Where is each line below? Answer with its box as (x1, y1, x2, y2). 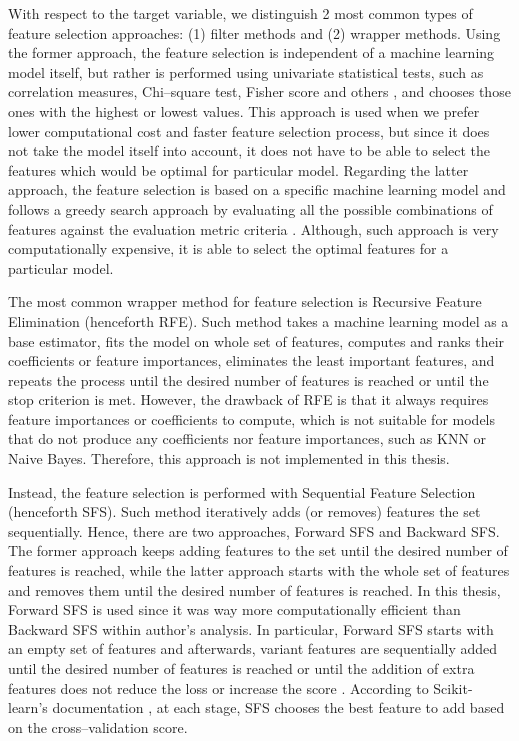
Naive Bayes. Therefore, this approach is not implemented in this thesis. (8, 448, 450, 469)
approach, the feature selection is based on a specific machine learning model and (8, 179, 506, 200)
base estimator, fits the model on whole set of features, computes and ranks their (8, 330, 505, 351)
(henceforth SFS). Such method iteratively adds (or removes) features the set (8, 501, 481, 522)
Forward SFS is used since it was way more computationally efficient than (8, 599, 461, 620)
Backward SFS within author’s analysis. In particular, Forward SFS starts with (8, 618, 494, 639)
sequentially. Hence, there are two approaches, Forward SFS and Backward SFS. (8, 520, 500, 541)
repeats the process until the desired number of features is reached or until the (8, 369, 489, 390)
